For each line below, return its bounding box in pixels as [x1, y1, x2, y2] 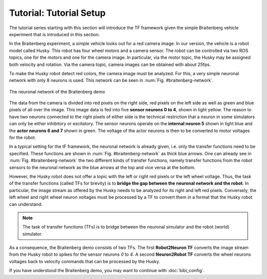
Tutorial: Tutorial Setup [9, 7, 106, 18]
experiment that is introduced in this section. [9, 31, 100, 37]
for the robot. [9, 135, 37, 140]
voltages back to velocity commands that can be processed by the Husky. [9, 258, 160, 264]
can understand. [9, 201, 43, 207]
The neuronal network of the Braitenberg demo [9, 89, 105, 94]
